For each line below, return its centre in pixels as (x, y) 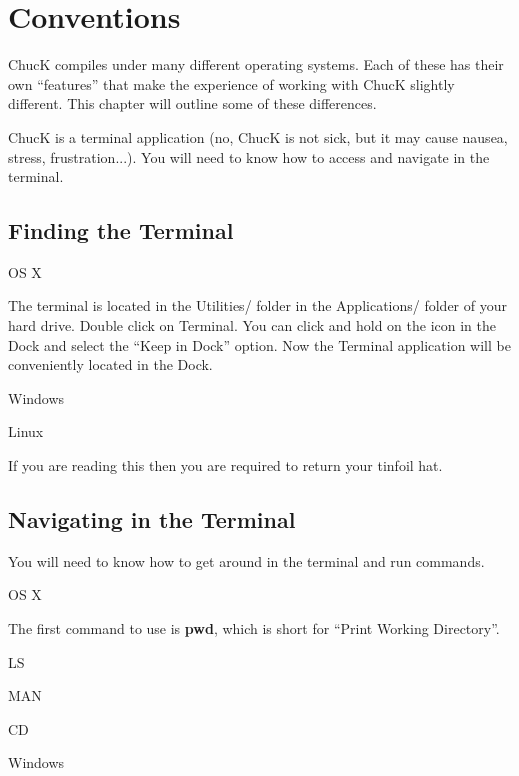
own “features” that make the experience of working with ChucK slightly (231, 83)
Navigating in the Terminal (152, 519)
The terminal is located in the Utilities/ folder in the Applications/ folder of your (257, 305)
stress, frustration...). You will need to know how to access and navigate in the (249, 156)
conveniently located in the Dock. (110, 364)
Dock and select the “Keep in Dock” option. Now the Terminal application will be (259, 344)
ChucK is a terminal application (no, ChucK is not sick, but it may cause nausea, (258, 136)
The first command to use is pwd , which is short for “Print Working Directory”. (254, 628)
